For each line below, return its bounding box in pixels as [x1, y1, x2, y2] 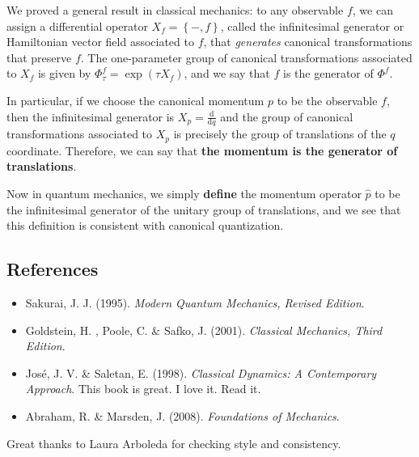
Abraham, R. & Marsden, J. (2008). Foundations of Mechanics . [25, 407, 340, 424]
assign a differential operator [6, 17, 148, 34]
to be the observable [277, 91, 378, 108]
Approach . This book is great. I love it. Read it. [25, 380, 261, 397]
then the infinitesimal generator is [6, 108, 175, 125]
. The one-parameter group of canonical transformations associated [80, 49, 413, 66]
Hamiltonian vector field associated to [6, 33, 194, 50]
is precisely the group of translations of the [173, 125, 387, 142]
